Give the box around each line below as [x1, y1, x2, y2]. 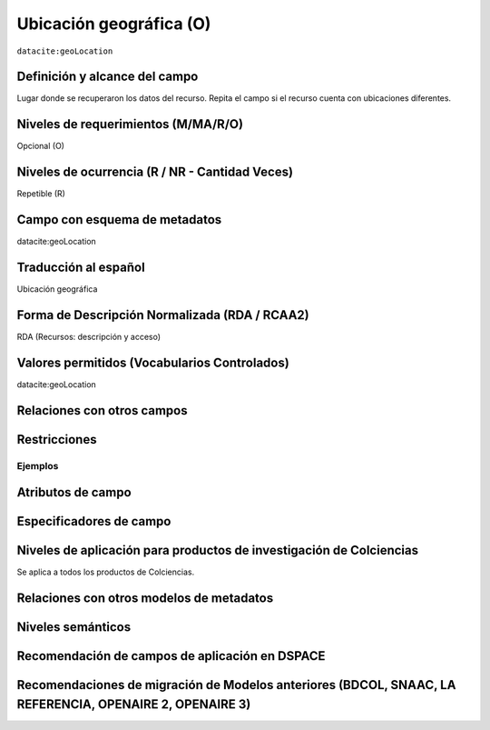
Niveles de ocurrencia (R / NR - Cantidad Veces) [16, 165, 294, 180]
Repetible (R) [16, 188, 65, 199]
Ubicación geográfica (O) [16, 14, 211, 34]
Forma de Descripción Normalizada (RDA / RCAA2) [16, 307, 309, 323]
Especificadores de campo [16, 514, 171, 529]
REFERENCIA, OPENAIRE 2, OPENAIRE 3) [16, 696, 251, 712]
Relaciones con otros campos [16, 403, 188, 418]
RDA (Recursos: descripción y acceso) [16, 331, 162, 342]
